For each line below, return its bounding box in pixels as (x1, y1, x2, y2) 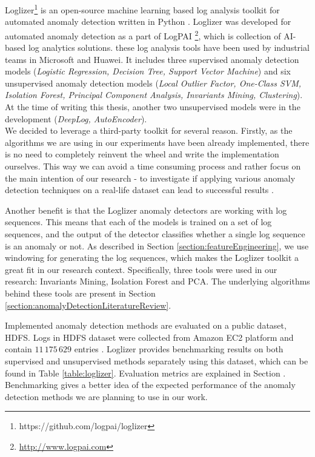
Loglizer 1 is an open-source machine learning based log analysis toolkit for (5, 2, 280, 16)
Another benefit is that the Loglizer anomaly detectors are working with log (5, 203, 287, 216)
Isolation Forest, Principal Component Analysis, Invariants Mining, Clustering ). (5, 88, 303, 101)
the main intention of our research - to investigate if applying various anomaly (5, 171, 296, 184)
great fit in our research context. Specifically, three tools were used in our (5, 263, 277, 275)
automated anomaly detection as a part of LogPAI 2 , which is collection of (5, 27, 281, 42)
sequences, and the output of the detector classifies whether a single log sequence (5, 228, 305, 240)
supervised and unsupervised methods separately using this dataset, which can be (5, 354, 308, 367)
